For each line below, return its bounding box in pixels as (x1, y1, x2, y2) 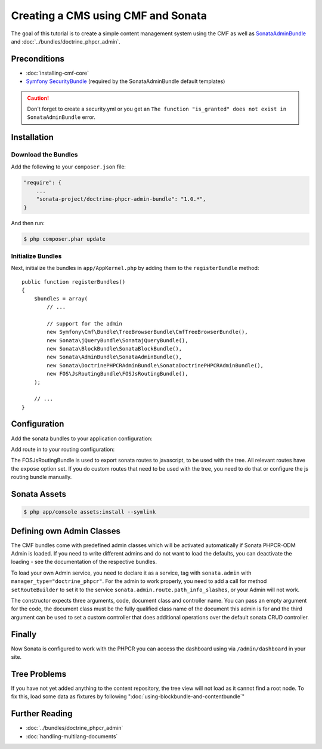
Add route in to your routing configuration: (11, 446, 115, 453)
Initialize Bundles (11, 252, 62, 260)
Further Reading (11, 708, 73, 719)
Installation (11, 132, 54, 143)
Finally (11, 629, 37, 639)
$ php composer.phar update (23, 235, 106, 242)
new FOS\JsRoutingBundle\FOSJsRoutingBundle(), (47, 370, 188, 377)
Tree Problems (11, 669, 67, 679)
